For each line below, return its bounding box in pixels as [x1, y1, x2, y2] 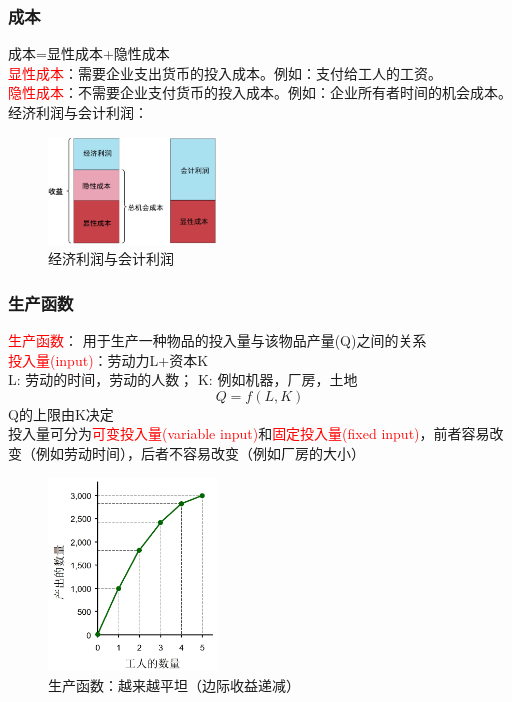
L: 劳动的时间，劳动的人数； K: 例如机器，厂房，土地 [8, 369, 358, 390]
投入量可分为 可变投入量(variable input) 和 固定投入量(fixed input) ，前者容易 [8, 423, 490, 444]
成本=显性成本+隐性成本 [8, 43, 170, 64]
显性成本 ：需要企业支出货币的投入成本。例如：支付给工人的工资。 [8, 62, 442, 83]
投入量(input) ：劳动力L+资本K [8, 349, 209, 370]
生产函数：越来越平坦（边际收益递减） [48, 674, 300, 695]
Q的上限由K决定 [8, 403, 114, 424]
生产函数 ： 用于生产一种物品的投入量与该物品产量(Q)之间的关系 [8, 330, 427, 350]
